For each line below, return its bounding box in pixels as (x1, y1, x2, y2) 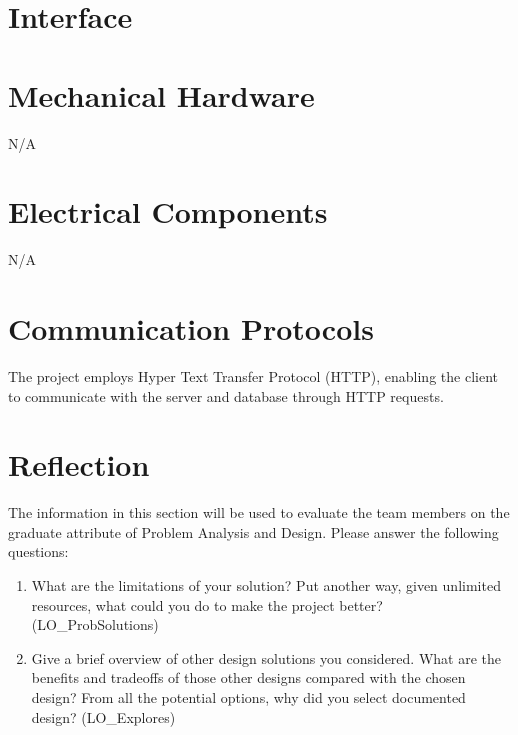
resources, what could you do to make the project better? (31, 594, 383, 615)
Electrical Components (8, 191, 328, 232)
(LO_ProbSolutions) (31, 614, 159, 635)
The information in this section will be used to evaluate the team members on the (8, 502, 510, 523)
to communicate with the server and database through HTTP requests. (8, 385, 444, 406)
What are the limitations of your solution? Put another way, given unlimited (31, 575, 501, 596)
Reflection (8, 444, 150, 485)
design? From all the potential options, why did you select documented (31, 687, 466, 707)
